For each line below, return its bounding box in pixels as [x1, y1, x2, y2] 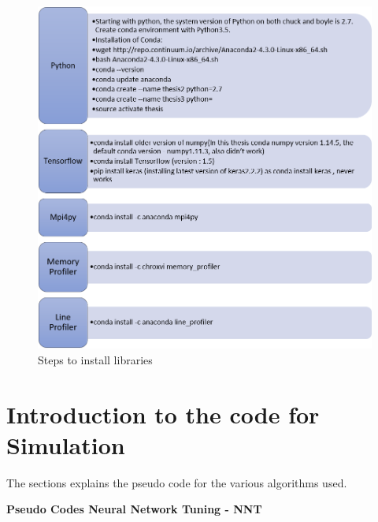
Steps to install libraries [38, 351, 153, 367]
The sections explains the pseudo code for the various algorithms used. [6, 474, 347, 490]
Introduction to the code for [6, 397, 320, 430]
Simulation [6, 428, 125, 460]
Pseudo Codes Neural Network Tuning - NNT [6, 501, 262, 517]
